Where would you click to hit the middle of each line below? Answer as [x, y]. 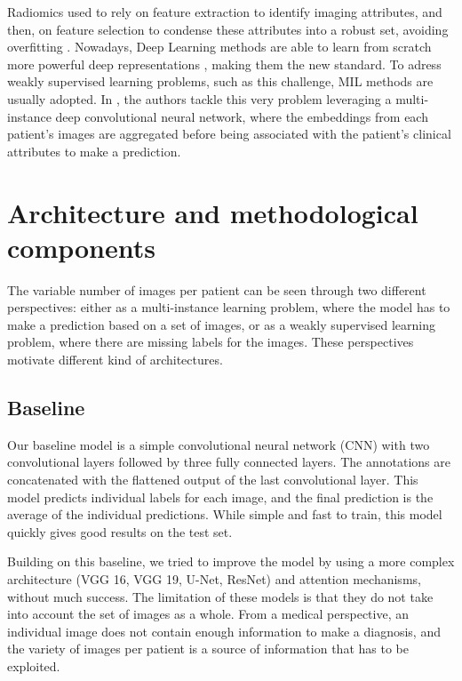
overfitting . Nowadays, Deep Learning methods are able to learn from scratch [219, 47]
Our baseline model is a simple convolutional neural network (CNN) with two [219, 444]
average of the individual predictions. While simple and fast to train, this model [225, 514]
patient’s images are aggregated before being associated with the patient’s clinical [229, 134]
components [81, 247]
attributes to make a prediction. [94, 151]
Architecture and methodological [213, 212]
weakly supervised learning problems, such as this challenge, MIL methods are [220, 81]
